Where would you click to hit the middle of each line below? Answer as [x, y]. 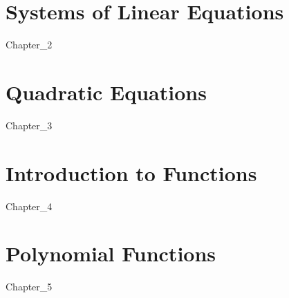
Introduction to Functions [131, 173]
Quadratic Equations [106, 92]
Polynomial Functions [111, 253]
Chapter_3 [29, 125]
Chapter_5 [29, 287]
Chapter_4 [29, 206]
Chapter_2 [29, 45]
